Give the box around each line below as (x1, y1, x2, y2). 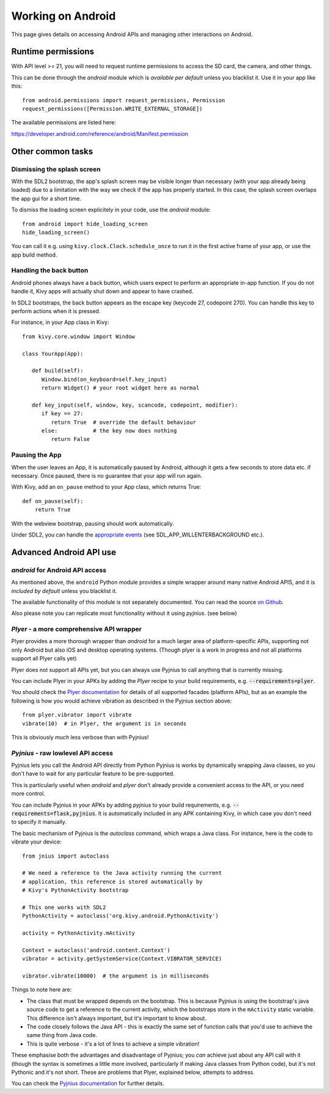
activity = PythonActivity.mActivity (22, 930, 136, 937)
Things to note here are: (11, 986, 72, 994)
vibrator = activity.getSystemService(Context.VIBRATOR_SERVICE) (22, 956, 222, 962)
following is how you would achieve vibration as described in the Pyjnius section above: (11, 697, 232, 704)
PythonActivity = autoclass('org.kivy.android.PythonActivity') (22, 913, 219, 919)
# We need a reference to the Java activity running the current (22, 870, 222, 877)
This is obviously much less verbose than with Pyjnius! (11, 733, 149, 741)
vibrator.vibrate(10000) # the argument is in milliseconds (22, 973, 209, 979)
